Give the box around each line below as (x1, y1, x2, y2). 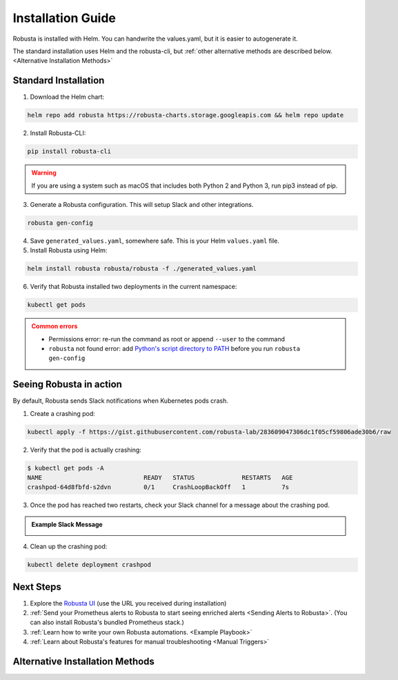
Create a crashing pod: (30, 409, 96, 417)
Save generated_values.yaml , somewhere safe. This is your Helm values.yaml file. (30, 237, 279, 245)
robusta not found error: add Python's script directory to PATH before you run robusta (48, 345, 300, 353)
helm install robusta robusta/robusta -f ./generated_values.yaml (27, 265, 257, 272)
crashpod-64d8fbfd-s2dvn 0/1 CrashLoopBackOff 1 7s (27, 483, 290, 491)
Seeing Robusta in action (12, 379, 122, 390)
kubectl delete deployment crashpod (27, 561, 152, 569)
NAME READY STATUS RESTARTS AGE (27, 474, 293, 482)
